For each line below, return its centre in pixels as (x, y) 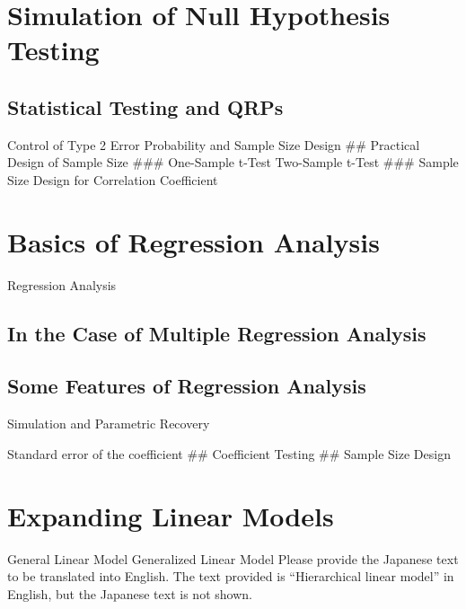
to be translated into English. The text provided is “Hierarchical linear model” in (231, 576)
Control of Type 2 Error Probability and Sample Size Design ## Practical (214, 144)
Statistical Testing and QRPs (145, 106)
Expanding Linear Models (171, 515)
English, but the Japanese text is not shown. (130, 593)
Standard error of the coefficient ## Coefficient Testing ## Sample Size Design (229, 453)
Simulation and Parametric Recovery (109, 424)
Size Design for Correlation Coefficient (113, 179)
